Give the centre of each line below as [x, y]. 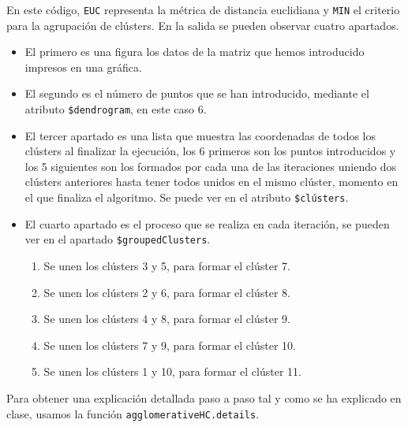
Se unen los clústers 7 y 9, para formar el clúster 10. [170, 345]
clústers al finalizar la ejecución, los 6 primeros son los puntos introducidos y [210, 151]
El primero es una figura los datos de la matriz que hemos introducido [195, 52]
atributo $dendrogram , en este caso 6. [116, 109]
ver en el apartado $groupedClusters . [118, 239]
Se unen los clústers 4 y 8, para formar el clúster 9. [167, 319]
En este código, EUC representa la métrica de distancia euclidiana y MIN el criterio [203, 9]
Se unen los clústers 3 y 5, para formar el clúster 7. [167, 265]
